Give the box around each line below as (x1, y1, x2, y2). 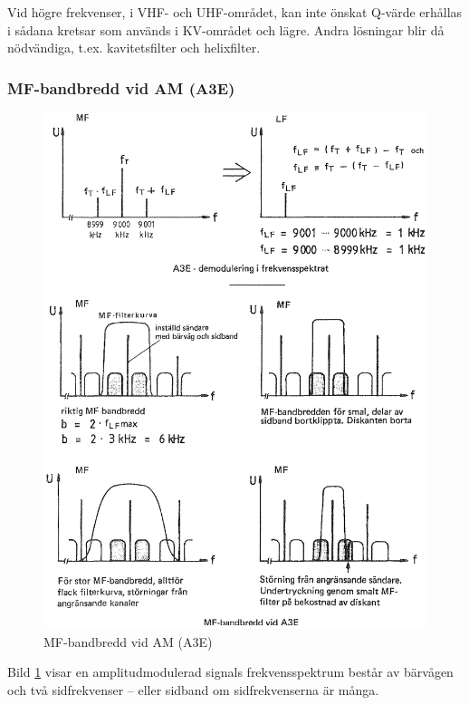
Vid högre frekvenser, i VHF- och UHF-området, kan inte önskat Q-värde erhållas (7, 3, 463, 21)
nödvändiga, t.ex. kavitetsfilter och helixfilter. (7, 38, 261, 57)
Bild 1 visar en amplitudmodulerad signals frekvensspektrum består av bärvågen (7, 662, 454, 681)
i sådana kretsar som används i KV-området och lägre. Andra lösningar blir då (7, 20, 445, 39)
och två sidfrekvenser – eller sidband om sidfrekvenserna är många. (7, 681, 379, 699)
